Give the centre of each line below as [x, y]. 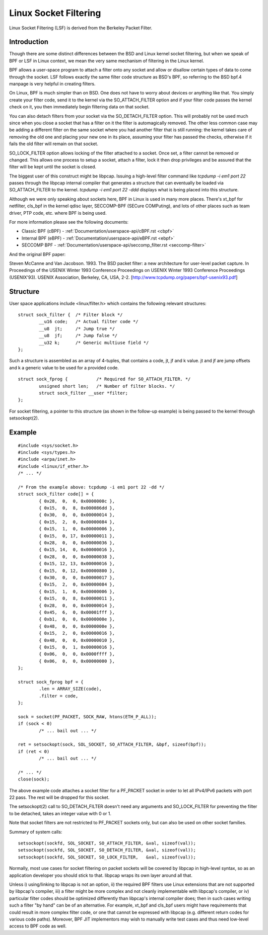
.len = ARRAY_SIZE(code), [70, 689]
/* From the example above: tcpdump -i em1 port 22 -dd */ [91, 487]
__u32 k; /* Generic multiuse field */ [94, 342]
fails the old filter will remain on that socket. [54, 144]
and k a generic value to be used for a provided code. [64, 367]
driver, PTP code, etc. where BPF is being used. [58, 213]
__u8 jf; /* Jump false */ [78, 336]
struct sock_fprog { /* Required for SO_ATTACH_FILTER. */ [104, 379]
